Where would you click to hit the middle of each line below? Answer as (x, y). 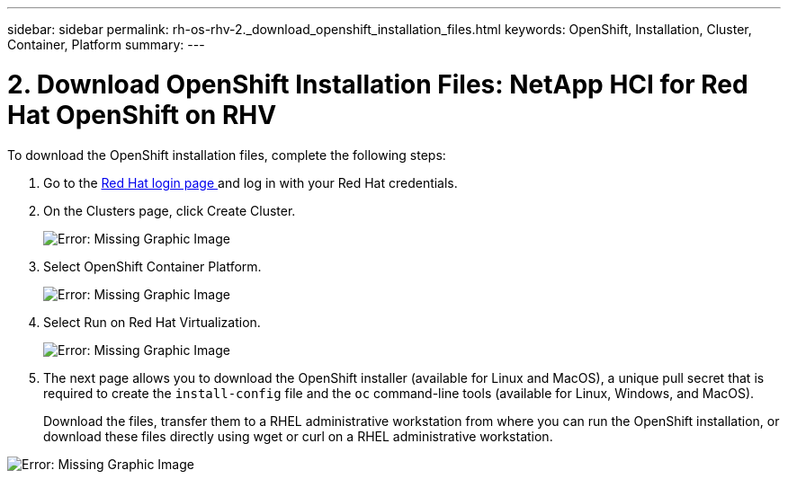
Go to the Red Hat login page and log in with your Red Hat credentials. (251, 182)
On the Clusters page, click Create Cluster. (170, 210)
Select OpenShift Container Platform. (152, 266)
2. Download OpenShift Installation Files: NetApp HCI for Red (378, 84)
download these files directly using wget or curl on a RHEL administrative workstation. (298, 436)
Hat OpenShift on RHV (142, 115)
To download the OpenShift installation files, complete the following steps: (227, 155)
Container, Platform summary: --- (106, 44)
